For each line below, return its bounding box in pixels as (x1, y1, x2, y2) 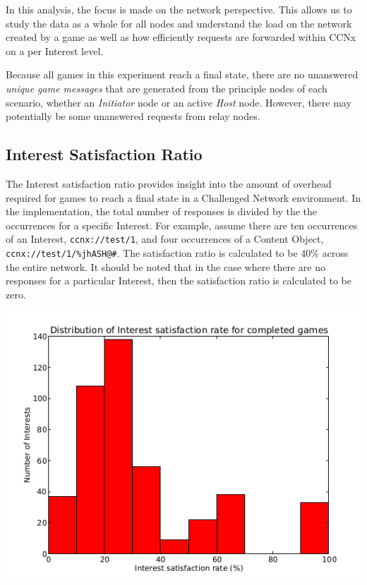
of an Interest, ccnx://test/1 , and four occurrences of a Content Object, (6, 231, 324, 246)
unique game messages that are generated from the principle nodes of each (6, 80, 327, 95)
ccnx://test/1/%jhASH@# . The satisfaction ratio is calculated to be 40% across (6, 245, 349, 260)
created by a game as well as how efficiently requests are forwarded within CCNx (6, 30, 356, 44)
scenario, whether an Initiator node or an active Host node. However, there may (6, 95, 351, 109)
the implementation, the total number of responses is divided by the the (6, 204, 317, 219)
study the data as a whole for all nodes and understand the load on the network (6, 16, 352, 30)
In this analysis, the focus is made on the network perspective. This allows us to (6, 2, 352, 16)
